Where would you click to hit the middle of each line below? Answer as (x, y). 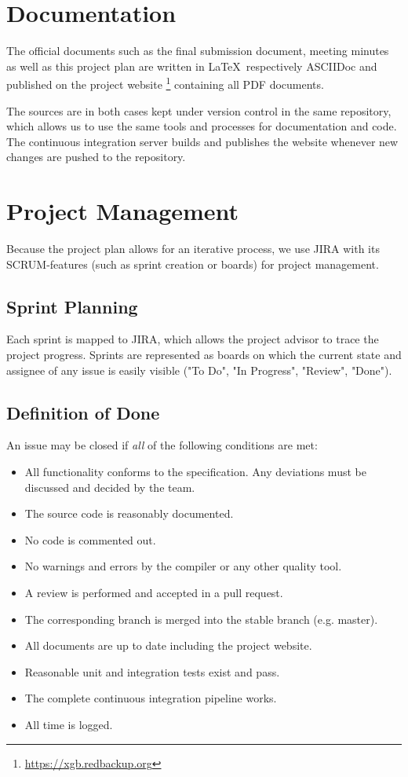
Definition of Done (83, 412)
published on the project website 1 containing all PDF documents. (165, 83)
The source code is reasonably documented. (129, 513)
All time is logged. (69, 724)
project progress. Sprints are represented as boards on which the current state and (204, 355)
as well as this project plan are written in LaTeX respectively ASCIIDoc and (192, 66)
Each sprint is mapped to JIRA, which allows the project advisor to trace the (193, 339)
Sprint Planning (72, 306)
